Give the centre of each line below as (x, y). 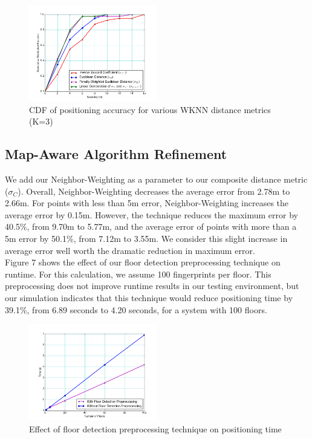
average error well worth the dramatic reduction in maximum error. (130, 250)
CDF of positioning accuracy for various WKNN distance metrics (150, 109)
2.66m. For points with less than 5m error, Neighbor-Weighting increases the (147, 203)
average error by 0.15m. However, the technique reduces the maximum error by (151, 214)
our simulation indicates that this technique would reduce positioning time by (149, 297)
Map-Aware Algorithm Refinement (116, 154)
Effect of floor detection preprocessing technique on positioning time (155, 428)
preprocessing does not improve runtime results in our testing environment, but (152, 286)
